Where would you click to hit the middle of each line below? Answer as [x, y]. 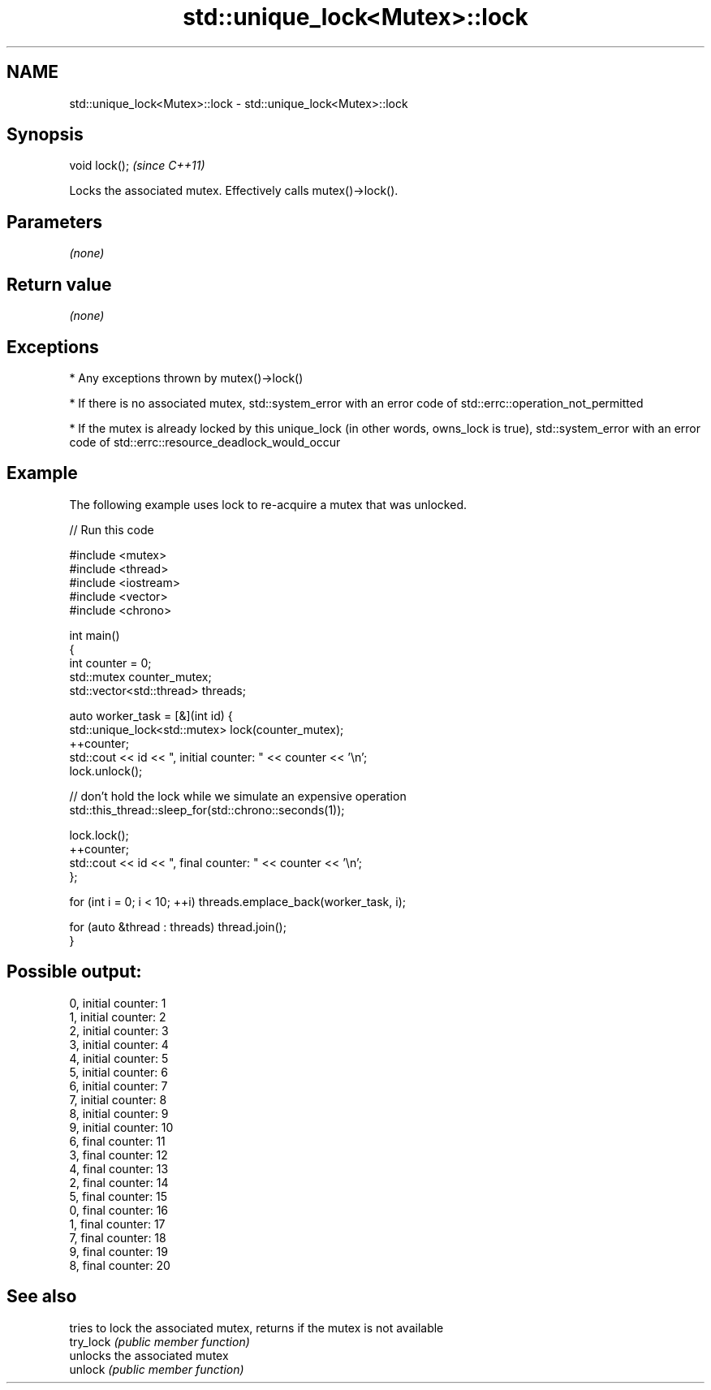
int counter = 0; [110, 663]
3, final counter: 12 [118, 1155]
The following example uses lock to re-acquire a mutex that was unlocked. [268, 504]
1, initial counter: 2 [118, 1017]
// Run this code [112, 529]
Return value [59, 284]
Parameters [54, 222]
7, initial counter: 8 [118, 1099]
